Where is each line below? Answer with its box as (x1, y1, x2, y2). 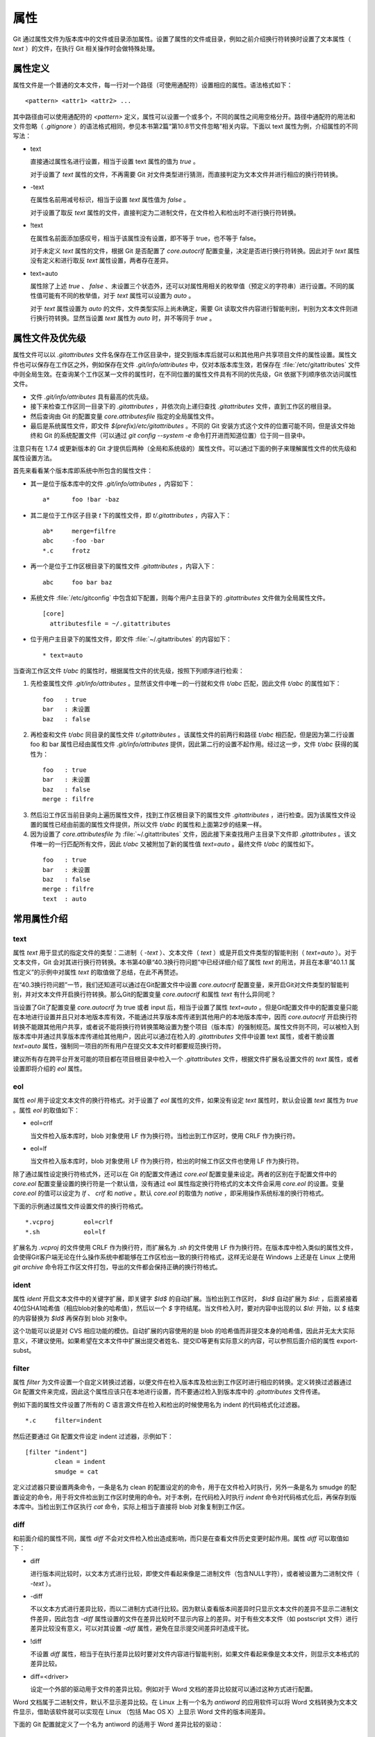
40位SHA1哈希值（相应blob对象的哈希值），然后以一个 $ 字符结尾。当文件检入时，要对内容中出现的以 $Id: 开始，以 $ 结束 (12, 1304, 360, 1312)
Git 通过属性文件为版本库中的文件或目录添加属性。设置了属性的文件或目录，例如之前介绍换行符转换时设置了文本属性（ (12, 35, 351, 43)
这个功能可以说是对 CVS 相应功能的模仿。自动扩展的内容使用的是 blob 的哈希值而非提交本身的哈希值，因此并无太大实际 (12, 1327, 356, 1335)
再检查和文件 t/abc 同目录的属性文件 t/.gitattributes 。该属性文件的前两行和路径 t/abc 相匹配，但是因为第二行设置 (30, 730, 355, 739)
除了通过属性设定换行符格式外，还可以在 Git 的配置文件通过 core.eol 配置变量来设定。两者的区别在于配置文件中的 (12, 1169, 337, 1178)
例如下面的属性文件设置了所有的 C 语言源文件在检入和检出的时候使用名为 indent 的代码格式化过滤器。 (12, 1400, 304, 1408)
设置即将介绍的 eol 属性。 (12, 1064, 86, 1073)
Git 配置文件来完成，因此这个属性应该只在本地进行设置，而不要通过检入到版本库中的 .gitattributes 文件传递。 (12, 1388, 324, 1396)
